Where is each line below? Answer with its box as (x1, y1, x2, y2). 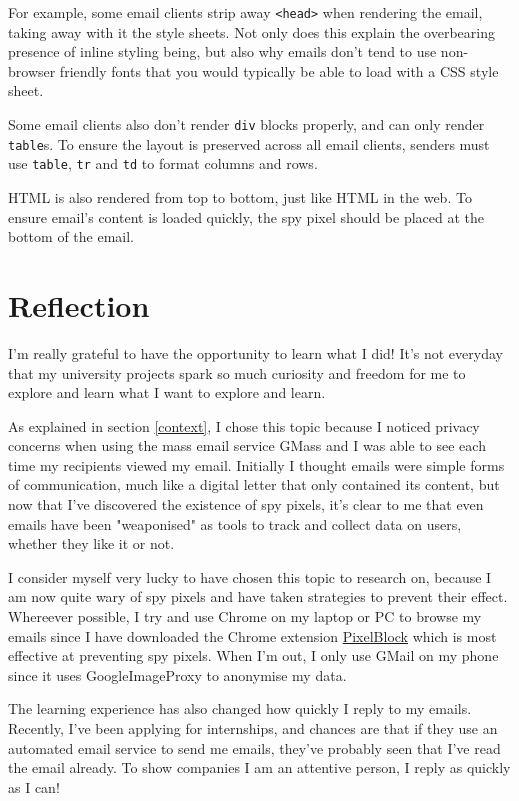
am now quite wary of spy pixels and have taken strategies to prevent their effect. (8, 586, 508, 607)
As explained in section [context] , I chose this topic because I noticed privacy (8, 415, 480, 436)
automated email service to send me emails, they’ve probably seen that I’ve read (8, 737, 501, 758)
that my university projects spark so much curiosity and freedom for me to (8, 362, 466, 383)
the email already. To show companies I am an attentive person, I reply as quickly (8, 757, 511, 778)
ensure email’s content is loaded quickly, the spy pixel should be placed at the (8, 206, 485, 227)
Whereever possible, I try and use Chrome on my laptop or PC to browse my (8, 606, 482, 627)
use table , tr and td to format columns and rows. (8, 153, 318, 174)
